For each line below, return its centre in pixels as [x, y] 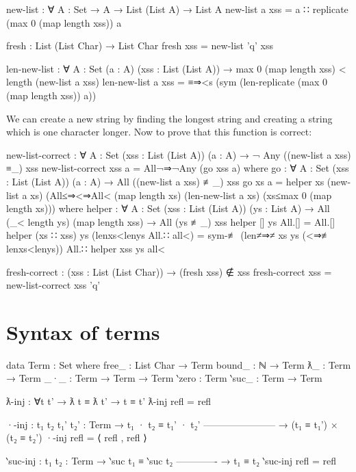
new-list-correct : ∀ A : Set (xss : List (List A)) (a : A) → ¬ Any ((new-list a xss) [179, 154]
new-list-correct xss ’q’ [53, 285]
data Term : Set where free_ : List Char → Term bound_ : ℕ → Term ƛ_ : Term [179, 364]
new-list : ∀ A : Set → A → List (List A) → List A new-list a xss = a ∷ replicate [177, 9]
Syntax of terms [83, 331]
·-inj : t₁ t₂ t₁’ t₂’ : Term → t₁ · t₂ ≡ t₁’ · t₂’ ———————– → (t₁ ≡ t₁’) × [172, 424]
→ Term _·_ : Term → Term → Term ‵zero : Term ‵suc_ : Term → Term [164, 378]
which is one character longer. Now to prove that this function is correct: [159, 132]
